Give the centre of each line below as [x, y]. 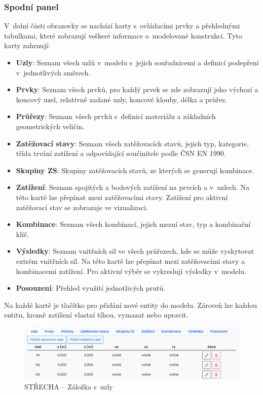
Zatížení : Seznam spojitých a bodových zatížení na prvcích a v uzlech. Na [133, 187]
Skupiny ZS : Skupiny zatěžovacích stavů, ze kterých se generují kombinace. [135, 170]
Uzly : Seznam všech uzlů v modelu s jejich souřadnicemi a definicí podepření [137, 62]
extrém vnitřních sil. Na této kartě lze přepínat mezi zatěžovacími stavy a [130, 261]
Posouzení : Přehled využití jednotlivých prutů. [91, 288]
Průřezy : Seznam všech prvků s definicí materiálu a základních [116, 116]
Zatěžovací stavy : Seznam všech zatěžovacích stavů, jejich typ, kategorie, [132, 143]
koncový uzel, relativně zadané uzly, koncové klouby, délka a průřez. [122, 99]
